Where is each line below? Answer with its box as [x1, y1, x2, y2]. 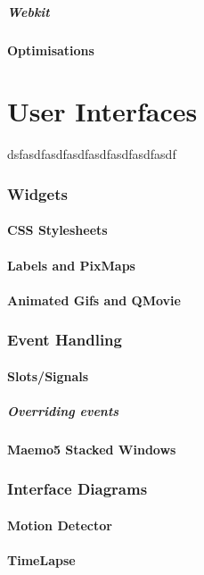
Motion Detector [7, 515, 112, 534]
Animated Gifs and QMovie [7, 290, 181, 309]
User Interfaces [7, 93, 198, 129]
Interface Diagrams [7, 478, 148, 500]
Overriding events [7, 401, 119, 420]
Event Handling [7, 329, 122, 351]
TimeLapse [7, 551, 76, 570]
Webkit [7, 2, 50, 21]
